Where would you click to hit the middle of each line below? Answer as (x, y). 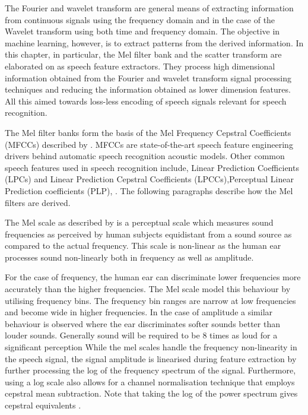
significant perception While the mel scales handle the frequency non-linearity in (151, 347)
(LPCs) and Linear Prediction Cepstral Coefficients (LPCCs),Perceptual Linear (150, 179)
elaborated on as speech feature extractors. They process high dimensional (140, 66)
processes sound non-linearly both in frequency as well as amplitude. (129, 257)
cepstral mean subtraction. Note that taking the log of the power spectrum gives (151, 393)
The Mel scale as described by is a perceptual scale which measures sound (139, 222)
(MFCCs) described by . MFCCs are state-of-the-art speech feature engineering (149, 144)
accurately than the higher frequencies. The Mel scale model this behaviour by (148, 289)
